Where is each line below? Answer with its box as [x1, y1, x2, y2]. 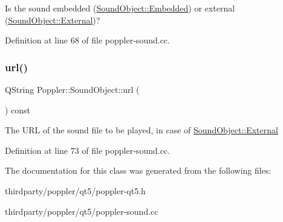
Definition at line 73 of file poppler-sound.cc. [5, 144, 170, 156]
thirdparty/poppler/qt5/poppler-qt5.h [5, 184, 146, 197]
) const [5, 103, 31, 116]
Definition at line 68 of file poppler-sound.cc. [5, 34, 170, 46]
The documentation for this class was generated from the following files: [5, 164, 272, 177]
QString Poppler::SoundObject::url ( [5, 83, 140, 95]
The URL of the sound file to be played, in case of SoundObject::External [5, 124, 278, 136]
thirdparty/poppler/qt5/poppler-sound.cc [5, 205, 158, 217]
